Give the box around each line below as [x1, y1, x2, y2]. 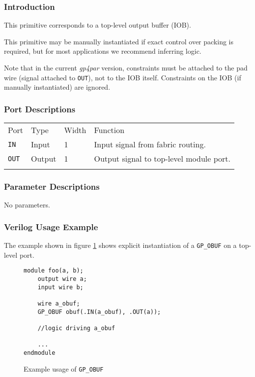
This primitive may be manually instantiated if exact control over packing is [4, 36, 234, 46]
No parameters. [4, 200, 50, 210]
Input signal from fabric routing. [94, 138, 206, 150]
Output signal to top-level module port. [94, 153, 230, 165]
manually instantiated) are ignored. [4, 82, 111, 92]
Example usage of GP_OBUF [24, 363, 104, 374]
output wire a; [37, 275, 87, 282]
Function [94, 124, 125, 136]
